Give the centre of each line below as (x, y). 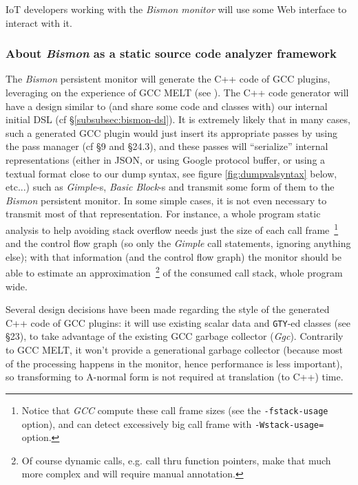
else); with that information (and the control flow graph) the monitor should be (174, 256)
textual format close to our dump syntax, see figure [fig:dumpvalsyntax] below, (171, 173)
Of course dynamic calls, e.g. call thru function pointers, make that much (176, 460)
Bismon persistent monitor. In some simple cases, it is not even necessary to (166, 200)
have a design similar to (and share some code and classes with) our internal (167, 106)
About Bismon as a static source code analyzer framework (171, 53)
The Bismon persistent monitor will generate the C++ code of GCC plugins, (168, 79)
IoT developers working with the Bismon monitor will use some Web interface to (176, 9)
